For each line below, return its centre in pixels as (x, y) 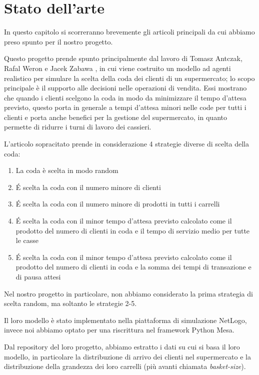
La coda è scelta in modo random (67, 170)
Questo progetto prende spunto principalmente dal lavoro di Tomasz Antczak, (123, 58)
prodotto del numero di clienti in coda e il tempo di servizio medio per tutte (133, 230)
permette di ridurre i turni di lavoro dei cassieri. (78, 127)
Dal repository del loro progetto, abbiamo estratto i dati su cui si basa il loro (122, 346)
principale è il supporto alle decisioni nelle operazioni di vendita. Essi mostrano (125, 88)
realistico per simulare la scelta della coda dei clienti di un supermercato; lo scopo (129, 78)
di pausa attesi (38, 276)
